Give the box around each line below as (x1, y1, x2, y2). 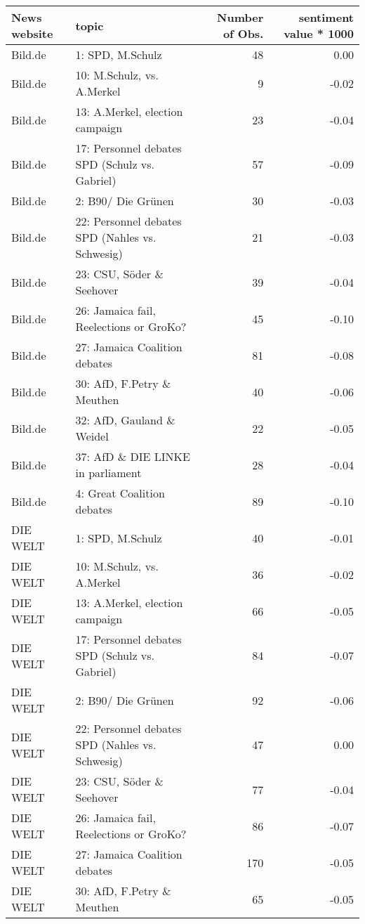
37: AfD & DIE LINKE (75, 448, 190, 464)
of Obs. (223, 25, 264, 41)
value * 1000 (284, 25, 354, 41)
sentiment (298, 9, 354, 25)
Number (217, 9, 264, 25)
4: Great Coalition (75, 485, 165, 501)
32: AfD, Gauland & (75, 412, 175, 428)
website (11, 25, 53, 41)
